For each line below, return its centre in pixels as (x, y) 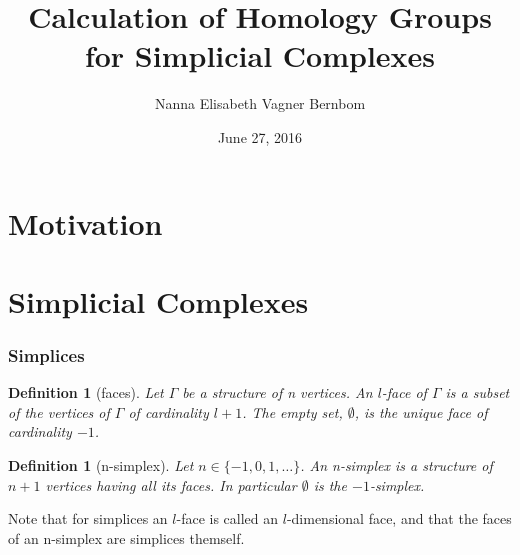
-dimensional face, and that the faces (399, 518)
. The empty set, (292, 411)
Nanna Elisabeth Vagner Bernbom (260, 103)
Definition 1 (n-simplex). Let (101, 465)
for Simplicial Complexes (260, 55)
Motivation (85, 222)
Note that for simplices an (88, 518)
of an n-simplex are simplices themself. (126, 537)
